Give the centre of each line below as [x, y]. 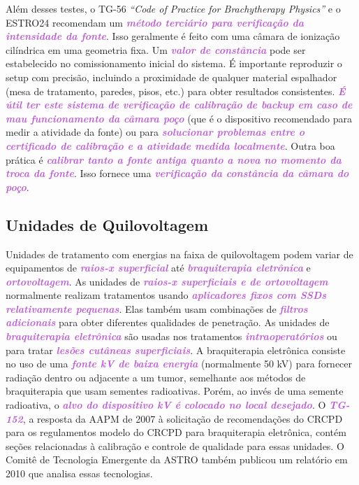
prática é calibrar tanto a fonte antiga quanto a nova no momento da [174, 159]
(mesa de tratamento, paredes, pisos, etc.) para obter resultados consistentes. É [176, 91]
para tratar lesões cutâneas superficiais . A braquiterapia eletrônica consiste [176, 350]
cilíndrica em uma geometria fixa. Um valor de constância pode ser [156, 49]
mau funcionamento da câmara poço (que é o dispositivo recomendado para [179, 118]
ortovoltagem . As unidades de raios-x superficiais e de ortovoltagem [167, 281]
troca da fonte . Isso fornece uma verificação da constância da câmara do [177, 173]
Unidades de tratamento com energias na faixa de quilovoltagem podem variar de [179, 254]
